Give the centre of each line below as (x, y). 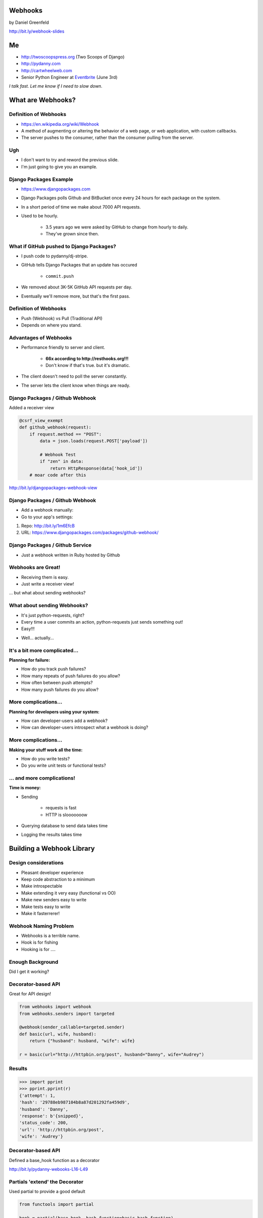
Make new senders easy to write (54, 900)
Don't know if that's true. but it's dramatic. (88, 365)
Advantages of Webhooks (40, 338)
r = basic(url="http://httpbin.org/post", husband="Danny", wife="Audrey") (112, 1054)
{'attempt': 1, (37, 1095)
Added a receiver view (32, 408)
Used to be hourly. (40, 216)
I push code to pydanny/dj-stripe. (55, 256)
